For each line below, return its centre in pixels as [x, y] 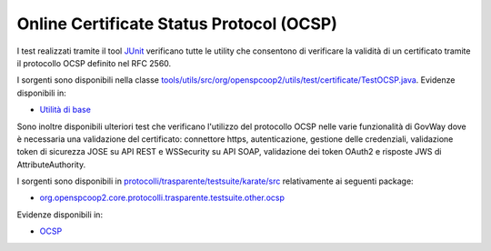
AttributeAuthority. [51, 165]
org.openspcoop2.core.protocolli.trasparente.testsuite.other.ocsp [162, 198]
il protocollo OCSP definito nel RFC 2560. [94, 63]
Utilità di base [65, 110]
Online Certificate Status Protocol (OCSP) [177, 24]
